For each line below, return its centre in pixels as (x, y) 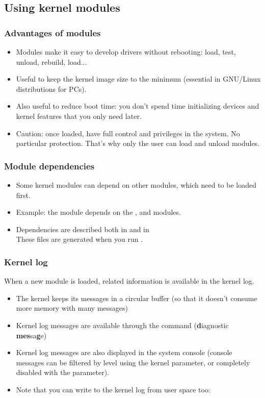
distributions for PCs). (51, 89)
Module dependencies (49, 166)
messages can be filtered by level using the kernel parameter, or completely (133, 362)
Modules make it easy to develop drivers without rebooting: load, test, (126, 52)
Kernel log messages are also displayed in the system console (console (124, 352)
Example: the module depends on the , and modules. (98, 212)
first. (23, 195)
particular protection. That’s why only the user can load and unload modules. (138, 143)
